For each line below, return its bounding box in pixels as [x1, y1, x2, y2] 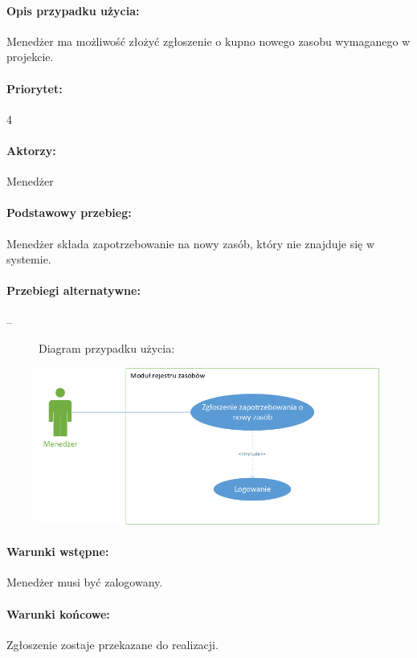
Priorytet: [6, 80, 63, 96]
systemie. [6, 251, 51, 268]
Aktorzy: [6, 141, 56, 158]
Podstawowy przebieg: [6, 204, 132, 221]
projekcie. [6, 48, 54, 65]
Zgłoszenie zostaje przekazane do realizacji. [6, 636, 219, 652]
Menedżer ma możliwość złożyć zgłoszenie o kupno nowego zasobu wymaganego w [6, 32, 411, 49]
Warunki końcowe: [6, 605, 110, 622]
